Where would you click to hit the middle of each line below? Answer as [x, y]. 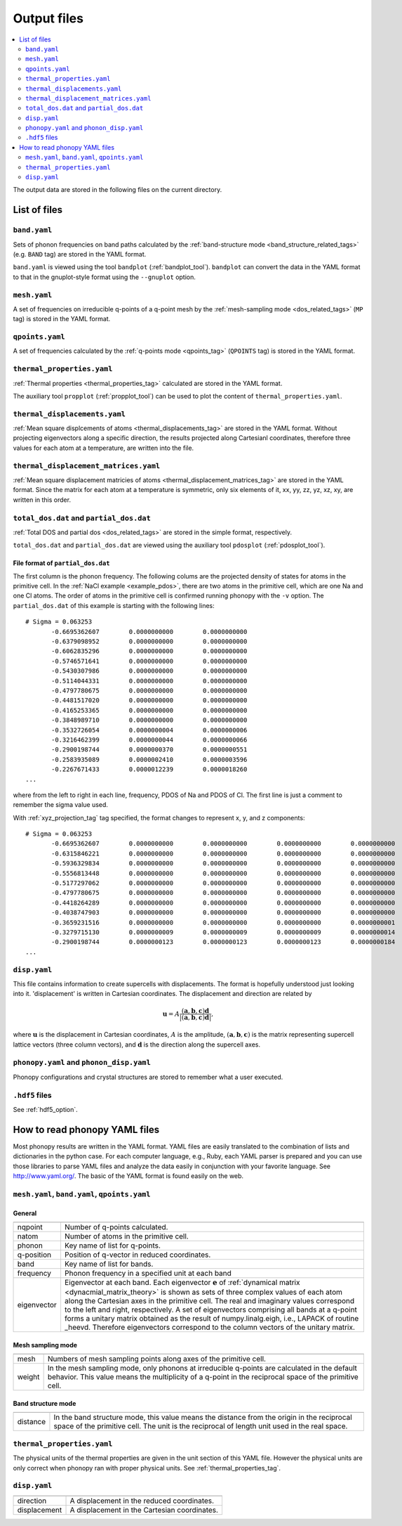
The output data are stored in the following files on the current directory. [118, 190]
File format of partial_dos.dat [61, 563]
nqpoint [30, 1227]
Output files [48, 18]
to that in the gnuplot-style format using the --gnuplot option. [105, 277]
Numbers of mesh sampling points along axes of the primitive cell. [157, 1359]
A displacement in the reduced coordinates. [142, 1501]
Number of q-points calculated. [116, 1227]
